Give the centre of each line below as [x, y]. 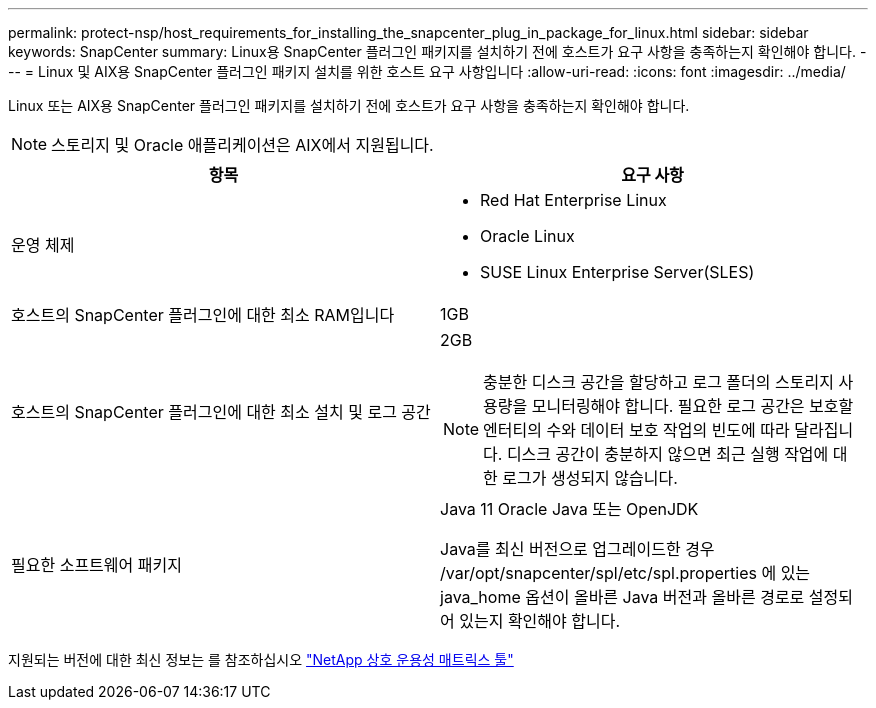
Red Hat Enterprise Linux [573, 200]
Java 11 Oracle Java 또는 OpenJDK [569, 509]
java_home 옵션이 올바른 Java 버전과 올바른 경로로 [622, 597]
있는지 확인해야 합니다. [540, 621]
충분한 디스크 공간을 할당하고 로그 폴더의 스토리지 [658, 382]
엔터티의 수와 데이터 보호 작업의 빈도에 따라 [636, 430]
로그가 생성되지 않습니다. [590, 478]
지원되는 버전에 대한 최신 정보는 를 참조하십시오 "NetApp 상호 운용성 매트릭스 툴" [261, 659]
